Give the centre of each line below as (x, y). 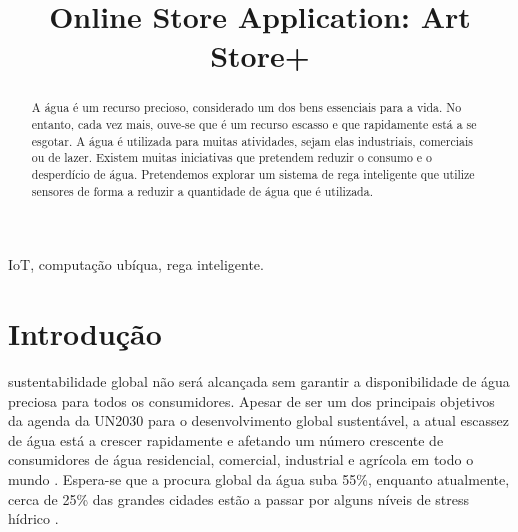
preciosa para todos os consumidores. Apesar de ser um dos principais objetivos (251, 400)
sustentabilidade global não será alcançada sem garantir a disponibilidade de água (259, 381)
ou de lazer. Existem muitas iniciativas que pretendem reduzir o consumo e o (231, 157)
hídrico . (33, 518)
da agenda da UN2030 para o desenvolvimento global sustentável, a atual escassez (258, 420)
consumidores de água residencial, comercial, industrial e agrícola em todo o (241, 459)
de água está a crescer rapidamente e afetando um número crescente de (226, 439)
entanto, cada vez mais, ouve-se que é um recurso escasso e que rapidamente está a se (254, 124)
